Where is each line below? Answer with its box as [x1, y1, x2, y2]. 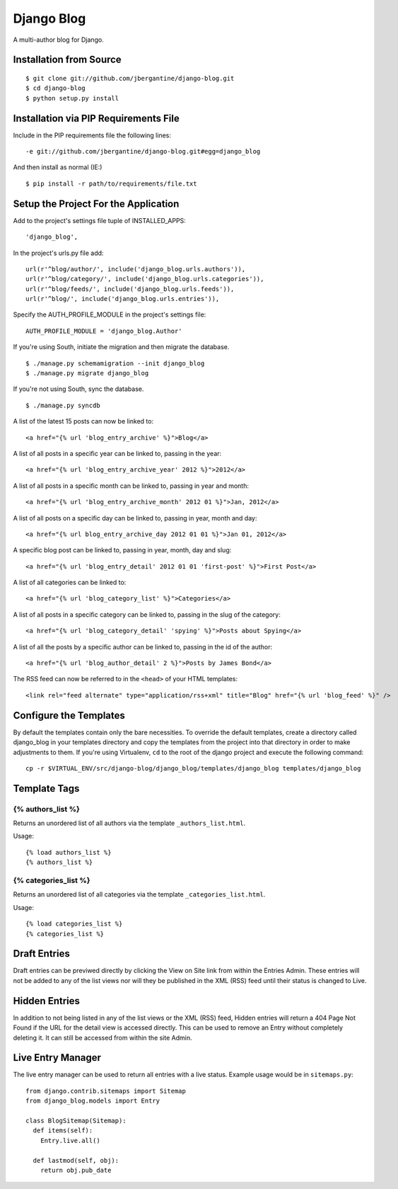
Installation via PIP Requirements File [13, 112, 180, 124]
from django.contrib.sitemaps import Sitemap [25, 1087, 187, 1095]
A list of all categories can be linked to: [13, 578, 127, 587]
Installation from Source [13, 54, 122, 66]
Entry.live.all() [40, 1137, 100, 1144]
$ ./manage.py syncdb [25, 401, 100, 409]
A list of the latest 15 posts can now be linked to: [13, 417, 154, 426]
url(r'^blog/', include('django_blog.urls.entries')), [25, 295, 220, 303]
